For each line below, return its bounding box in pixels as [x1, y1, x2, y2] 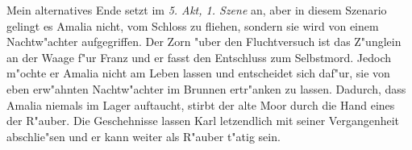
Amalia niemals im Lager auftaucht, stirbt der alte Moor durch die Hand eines [6, 96, 395, 113]
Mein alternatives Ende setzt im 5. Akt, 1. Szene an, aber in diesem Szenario [6, 2, 387, 18]
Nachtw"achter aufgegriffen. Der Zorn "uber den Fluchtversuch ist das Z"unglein [6, 33, 402, 50]
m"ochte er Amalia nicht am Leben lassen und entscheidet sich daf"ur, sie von [6, 65, 390, 81]
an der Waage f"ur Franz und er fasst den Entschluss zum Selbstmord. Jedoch [6, 48, 392, 65]
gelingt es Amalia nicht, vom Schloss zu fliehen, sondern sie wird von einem [6, 17, 379, 34]
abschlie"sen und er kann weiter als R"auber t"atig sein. [6, 127, 281, 144]
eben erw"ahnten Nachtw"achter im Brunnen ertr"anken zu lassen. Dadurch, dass [6, 80, 406, 97]
